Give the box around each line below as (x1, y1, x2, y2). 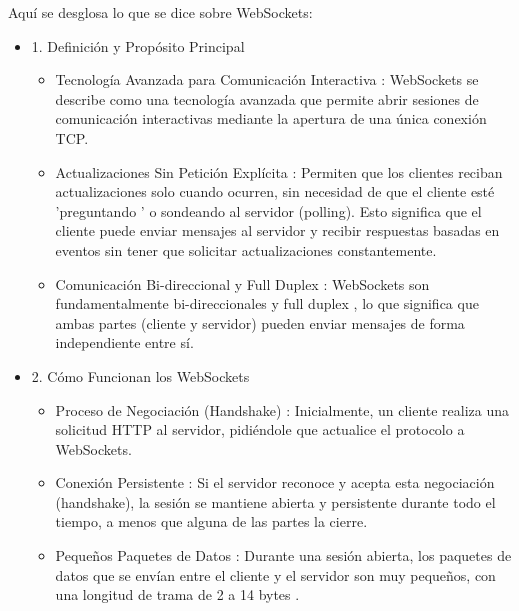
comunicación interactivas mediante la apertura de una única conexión (55, 108, 487, 129)
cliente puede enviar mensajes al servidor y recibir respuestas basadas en (55, 220, 500, 241)
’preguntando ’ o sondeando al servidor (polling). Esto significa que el (55, 200, 482, 221)
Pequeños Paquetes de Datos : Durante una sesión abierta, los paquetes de (55, 545, 512, 566)
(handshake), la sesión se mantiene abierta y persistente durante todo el (55, 491, 496, 512)
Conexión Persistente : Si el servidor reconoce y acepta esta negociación (55, 472, 495, 493)
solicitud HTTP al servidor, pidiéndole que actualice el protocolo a (55, 419, 465, 440)
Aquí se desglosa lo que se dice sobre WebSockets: (8, 2, 313, 22)
